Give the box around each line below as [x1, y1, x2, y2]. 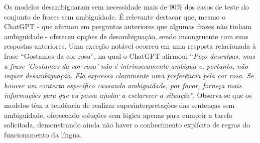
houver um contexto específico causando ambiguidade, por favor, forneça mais [4, 80, 242, 90]
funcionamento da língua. [4, 129, 82, 139]
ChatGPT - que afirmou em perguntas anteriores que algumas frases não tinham [4, 21, 252, 32]
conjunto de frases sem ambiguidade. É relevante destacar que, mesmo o [4, 11, 226, 22]
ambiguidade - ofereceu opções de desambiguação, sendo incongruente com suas [4, 31, 248, 41]
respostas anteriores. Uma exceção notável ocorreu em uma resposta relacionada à [4, 41, 256, 51]
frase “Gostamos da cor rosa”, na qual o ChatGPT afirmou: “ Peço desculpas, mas [4, 50, 255, 61]
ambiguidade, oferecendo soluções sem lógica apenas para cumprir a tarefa [4, 109, 233, 120]
